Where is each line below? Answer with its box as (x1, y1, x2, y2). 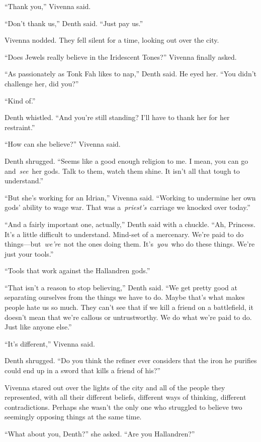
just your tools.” (5, 248, 54, 259)
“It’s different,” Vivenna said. (5, 338, 95, 349)
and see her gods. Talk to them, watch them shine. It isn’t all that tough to (5, 165, 240, 176)
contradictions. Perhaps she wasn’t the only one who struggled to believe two (5, 401, 242, 412)
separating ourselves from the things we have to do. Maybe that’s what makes (5, 292, 245, 302)
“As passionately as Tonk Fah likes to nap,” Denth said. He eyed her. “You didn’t (5, 68, 257, 79)
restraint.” (5, 122, 35, 132)
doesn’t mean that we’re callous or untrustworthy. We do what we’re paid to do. (5, 311, 252, 322)
